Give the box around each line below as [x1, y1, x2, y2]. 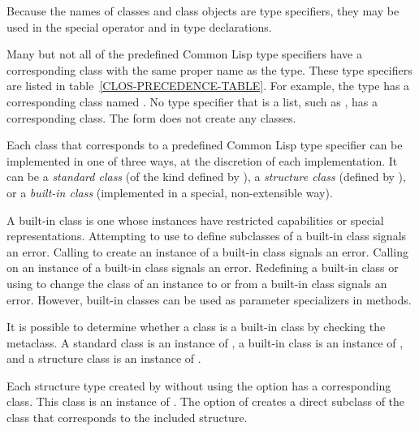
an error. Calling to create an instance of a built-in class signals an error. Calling [6, 243, 408, 260]
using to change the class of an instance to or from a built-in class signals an [6, 274, 387, 291]
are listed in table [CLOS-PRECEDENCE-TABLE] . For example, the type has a [6, 77, 410, 94]
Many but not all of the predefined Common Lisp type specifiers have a [6, 45, 363, 62]
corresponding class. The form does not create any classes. [6, 109, 296, 126]
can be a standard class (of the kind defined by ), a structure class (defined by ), [6, 168, 406, 185]
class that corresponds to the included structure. [6, 409, 248, 426]
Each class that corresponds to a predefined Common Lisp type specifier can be [6, 136, 403, 153]
